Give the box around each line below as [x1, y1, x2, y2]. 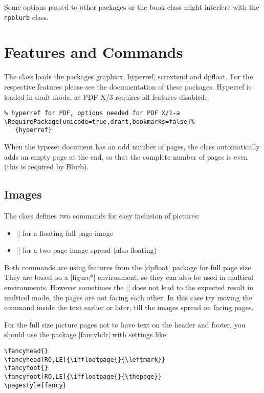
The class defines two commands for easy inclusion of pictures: [4, 210, 200, 221]
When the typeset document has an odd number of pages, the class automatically [4, 141, 260, 152]
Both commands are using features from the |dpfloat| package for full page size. [4, 261, 253, 272]
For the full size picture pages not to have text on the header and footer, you [4, 319, 246, 330]
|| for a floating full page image [16, 227, 113, 238]
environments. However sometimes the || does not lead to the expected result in [4, 282, 253, 293]
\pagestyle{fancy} [4, 381, 67, 389]
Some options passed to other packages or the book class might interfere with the [4, 2, 259, 12]
